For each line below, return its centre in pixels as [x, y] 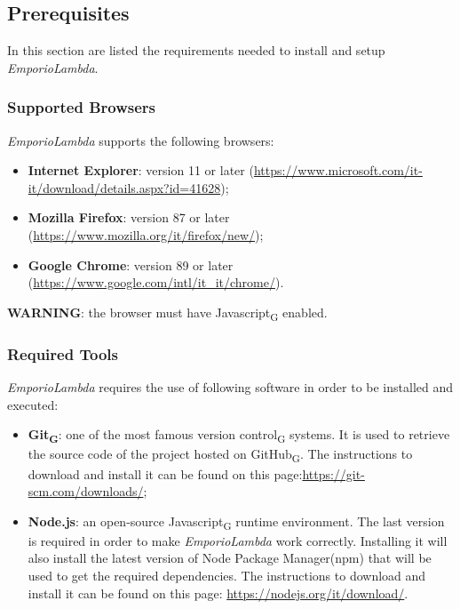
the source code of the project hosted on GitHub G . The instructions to [220, 455]
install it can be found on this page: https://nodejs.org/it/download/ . [218, 593]
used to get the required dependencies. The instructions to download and [227, 576]
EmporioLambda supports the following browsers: [141, 140]
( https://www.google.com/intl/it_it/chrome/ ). [156, 282]
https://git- [333, 473]
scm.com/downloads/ [86, 491]
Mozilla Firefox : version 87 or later [129, 217]
